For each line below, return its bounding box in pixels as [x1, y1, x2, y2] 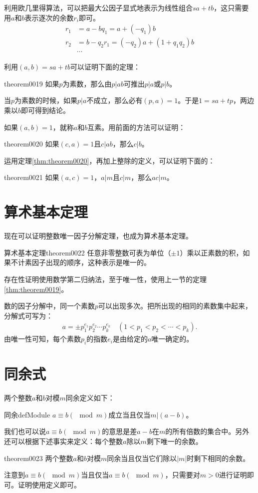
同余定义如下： [65, 392, 115, 403]
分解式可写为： [4, 310, 53, 320]
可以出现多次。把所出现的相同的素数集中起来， [98, 300, 253, 311]
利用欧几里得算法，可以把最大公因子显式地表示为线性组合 [4, 2, 193, 12]
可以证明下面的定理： [70, 61, 140, 72]
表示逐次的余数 [24, 12, 74, 22]
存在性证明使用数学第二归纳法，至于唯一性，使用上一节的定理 [4, 273, 207, 284]
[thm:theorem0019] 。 [4, 283, 68, 294]
